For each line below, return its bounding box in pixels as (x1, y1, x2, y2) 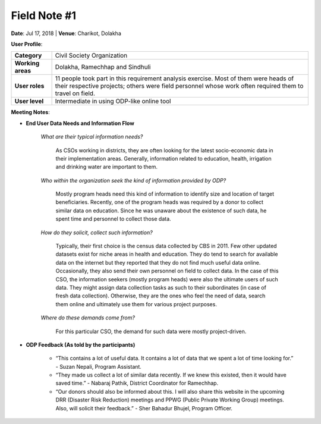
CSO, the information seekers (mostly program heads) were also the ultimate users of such (55, 275, 279, 282)
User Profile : (11, 40, 43, 48)
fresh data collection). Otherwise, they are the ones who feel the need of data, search (55, 292, 266, 300)
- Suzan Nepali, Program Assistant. (55, 363, 142, 370)
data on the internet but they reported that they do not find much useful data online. (55, 259, 261, 266)
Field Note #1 (11, 9, 77, 22)
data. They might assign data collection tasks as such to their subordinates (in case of (55, 284, 267, 291)
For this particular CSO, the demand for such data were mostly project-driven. (55, 328, 247, 335)
